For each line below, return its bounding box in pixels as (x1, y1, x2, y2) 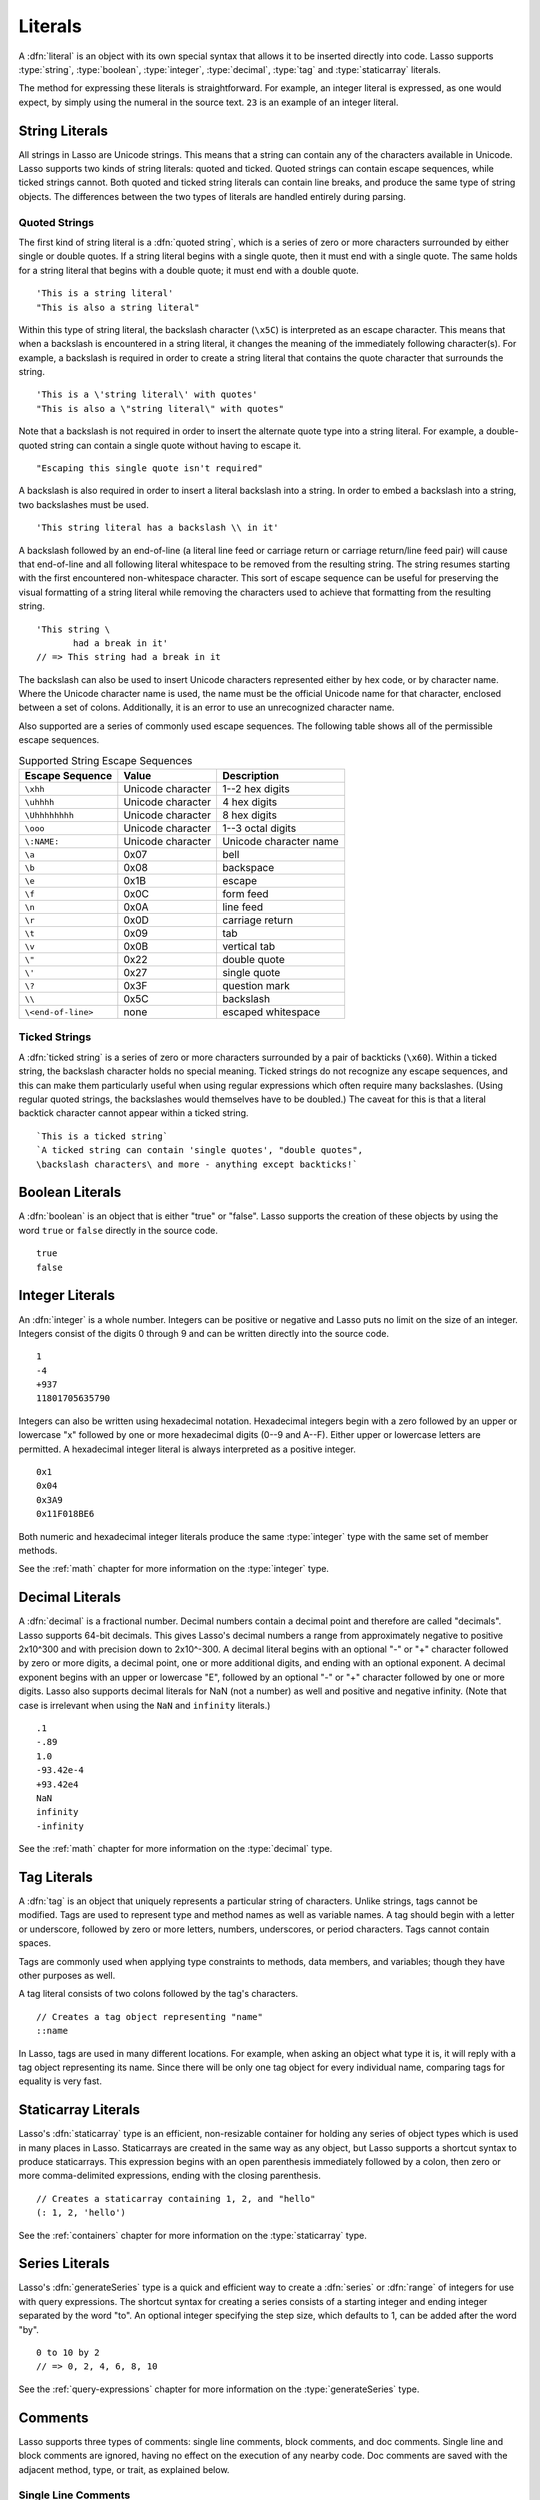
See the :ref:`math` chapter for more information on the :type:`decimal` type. (18, 1843, 333, 1855)
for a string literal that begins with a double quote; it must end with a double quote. (18, 264, 359, 276)
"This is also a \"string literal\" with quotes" (36, 403, 285, 414)
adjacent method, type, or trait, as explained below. (18, 2463, 230, 2475)
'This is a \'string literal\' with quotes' (36, 389, 259, 400)
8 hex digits (221, 808, 277, 822)
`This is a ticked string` (36, 1130, 169, 1142)
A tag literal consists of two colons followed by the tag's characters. (18, 1988, 299, 2000)
